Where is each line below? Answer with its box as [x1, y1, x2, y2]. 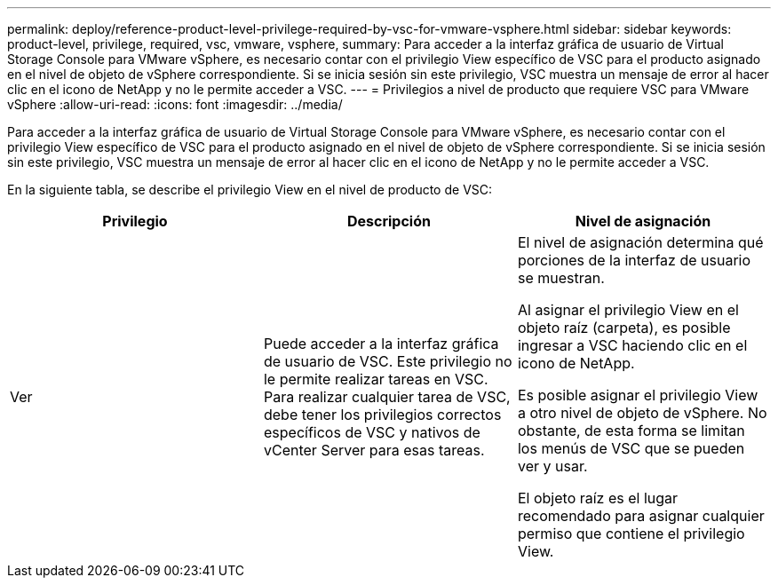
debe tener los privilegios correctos [263, 406, 502, 423]
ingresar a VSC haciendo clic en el [517, 336, 748, 354]
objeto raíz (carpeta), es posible [517, 319, 731, 336]
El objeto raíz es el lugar [517, 489, 679, 507]
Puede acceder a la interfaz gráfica [263, 335, 499, 352]
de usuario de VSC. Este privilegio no [263, 352, 512, 370]
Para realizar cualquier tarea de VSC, [263, 388, 511, 406]
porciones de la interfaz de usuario [517, 251, 751, 269]
